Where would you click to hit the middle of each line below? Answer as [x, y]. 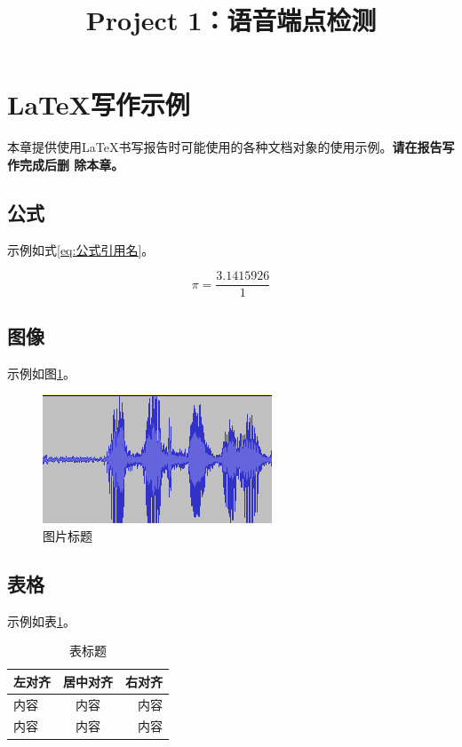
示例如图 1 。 [41, 373]
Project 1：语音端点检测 [231, 20]
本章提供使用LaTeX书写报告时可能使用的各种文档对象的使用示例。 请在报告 [225, 147]
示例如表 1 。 [41, 620]
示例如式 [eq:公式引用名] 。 [81, 249]
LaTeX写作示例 [99, 104]
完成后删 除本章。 [72, 164]
